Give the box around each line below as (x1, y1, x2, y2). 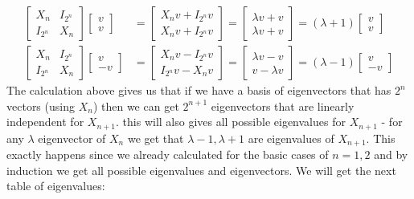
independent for (6, 113, 84, 130)
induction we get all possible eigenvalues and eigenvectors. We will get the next (6, 161, 396, 178)
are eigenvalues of (248, 129, 334, 146)
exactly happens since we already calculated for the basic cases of (6, 146, 329, 163)
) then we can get (92, 97, 179, 114)
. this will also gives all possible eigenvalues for (116, 113, 346, 130)
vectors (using (6, 97, 75, 114)
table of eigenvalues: (6, 177, 105, 194)
